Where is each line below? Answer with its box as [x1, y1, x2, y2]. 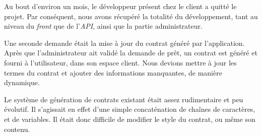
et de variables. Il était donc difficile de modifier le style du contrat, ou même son [4, 113, 255, 124]
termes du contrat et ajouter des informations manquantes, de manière [4, 67, 222, 78]
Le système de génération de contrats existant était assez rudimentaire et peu [4, 94, 243, 104]
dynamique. [4, 77, 40, 88]
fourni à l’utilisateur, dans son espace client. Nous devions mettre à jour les [4, 57, 237, 67]
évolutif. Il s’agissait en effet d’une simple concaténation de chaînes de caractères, [4, 104, 255, 114]
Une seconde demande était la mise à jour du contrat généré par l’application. [4, 37, 245, 48]
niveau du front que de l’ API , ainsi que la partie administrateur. [4, 21, 203, 31]
